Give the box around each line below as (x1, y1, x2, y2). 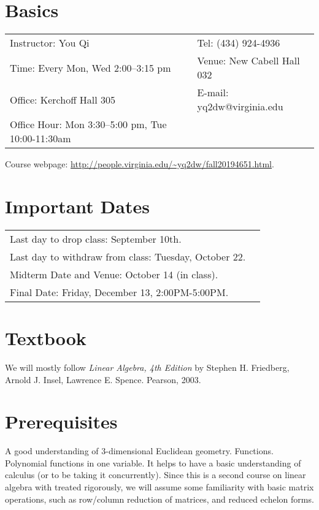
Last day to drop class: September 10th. (10, 231, 182, 246)
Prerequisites (5, 409, 118, 434)
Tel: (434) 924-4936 (197, 36, 280, 50)
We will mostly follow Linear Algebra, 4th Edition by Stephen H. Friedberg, (5, 360, 290, 373)
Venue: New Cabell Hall (197, 53, 300, 68)
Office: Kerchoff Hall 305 (10, 92, 116, 107)
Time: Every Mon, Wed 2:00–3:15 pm (10, 60, 171, 75)
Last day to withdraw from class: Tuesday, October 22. (10, 249, 246, 264)
